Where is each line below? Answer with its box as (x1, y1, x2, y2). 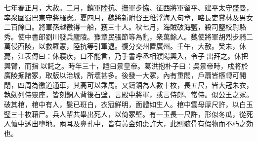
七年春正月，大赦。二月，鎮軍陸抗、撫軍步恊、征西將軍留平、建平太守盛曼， (4, 2, 253, 12)
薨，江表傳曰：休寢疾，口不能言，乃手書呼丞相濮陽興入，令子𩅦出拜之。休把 (4, 50, 248, 61)
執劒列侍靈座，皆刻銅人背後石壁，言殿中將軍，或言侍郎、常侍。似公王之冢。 (4, 89, 253, 100)
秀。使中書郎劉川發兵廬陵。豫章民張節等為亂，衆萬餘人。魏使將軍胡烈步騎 (4, 31, 246, 41)
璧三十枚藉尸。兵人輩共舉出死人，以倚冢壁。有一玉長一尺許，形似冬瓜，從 (4, 108, 246, 119)
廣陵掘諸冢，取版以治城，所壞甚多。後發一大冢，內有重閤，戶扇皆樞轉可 (4, 70, 239, 80)
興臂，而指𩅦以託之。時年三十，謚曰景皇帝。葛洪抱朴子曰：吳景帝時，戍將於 (4, 60, 248, 70)
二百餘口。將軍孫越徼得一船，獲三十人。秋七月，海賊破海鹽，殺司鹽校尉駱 (4, 22, 246, 32)
